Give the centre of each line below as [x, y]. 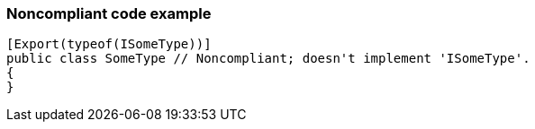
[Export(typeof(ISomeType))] [109, 44]
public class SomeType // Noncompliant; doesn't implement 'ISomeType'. [268, 59]
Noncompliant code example [109, 13]
